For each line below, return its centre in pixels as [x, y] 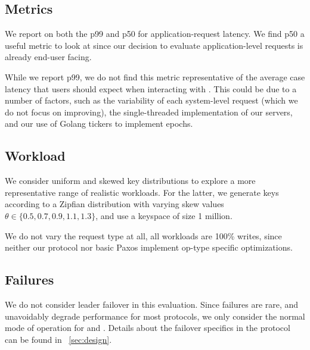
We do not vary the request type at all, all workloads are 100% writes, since [143, 235]
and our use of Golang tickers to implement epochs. [99, 124]
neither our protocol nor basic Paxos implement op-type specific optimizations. [149, 247]
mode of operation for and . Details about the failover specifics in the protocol [148, 328]
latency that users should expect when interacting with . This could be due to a [151, 88]
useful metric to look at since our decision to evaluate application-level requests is [154, 45]
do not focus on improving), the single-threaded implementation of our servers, [149, 112]
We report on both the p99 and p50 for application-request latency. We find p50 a [155, 34]
